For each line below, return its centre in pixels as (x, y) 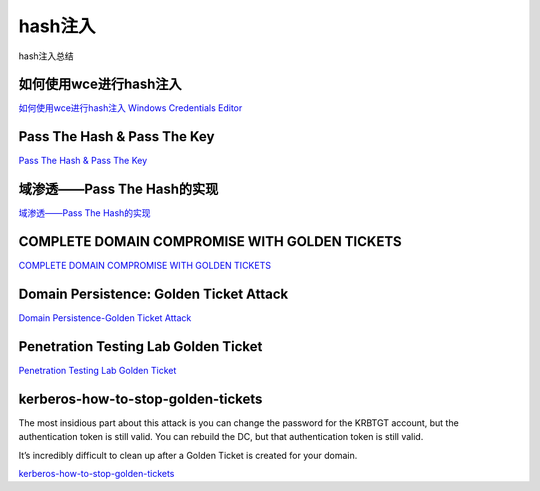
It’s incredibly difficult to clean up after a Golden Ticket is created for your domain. (188, 455)
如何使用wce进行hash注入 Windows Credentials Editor (130, 108)
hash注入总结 (46, 56)
